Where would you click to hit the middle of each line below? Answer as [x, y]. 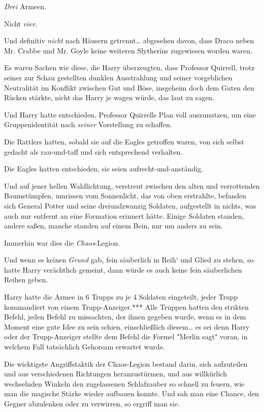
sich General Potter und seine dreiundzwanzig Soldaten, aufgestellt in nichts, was [130, 205]
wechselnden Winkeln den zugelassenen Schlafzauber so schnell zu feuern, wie [124, 383]
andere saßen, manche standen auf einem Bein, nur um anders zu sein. [113, 226]
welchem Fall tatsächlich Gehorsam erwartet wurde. [85, 347]
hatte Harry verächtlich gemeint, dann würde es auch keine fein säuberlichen [123, 269]
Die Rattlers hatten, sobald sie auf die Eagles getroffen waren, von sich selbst [124, 141]
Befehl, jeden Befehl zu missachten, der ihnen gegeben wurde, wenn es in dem [125, 317]
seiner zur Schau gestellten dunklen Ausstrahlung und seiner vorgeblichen [118, 77]
